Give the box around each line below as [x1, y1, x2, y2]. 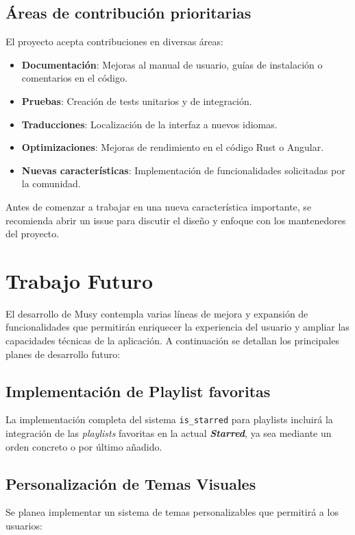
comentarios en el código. [21, 71, 127, 85]
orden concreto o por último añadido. [5, 439, 162, 453]
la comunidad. [21, 176, 81, 191]
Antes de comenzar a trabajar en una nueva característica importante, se [5, 199, 312, 213]
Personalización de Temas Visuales [5, 473, 256, 494]
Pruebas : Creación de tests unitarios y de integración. [21, 93, 252, 108]
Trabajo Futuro [5, 266, 153, 294]
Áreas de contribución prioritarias [5, 2, 252, 23]
